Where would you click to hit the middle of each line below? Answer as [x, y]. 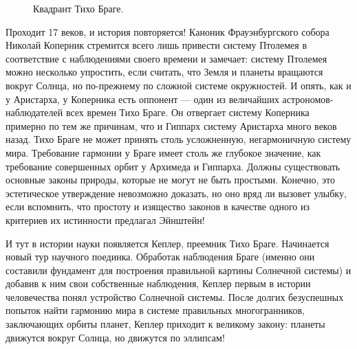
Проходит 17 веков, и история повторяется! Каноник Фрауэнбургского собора [167, 31]
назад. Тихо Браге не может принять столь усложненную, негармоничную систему [178, 139]
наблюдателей [34, 112]
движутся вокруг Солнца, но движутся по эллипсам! [115, 337]
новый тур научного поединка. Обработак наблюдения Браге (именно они [160, 257]
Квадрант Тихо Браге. [78, 8]
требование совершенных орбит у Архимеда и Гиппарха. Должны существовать [173, 166]
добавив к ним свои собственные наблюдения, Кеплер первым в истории [158, 283]
